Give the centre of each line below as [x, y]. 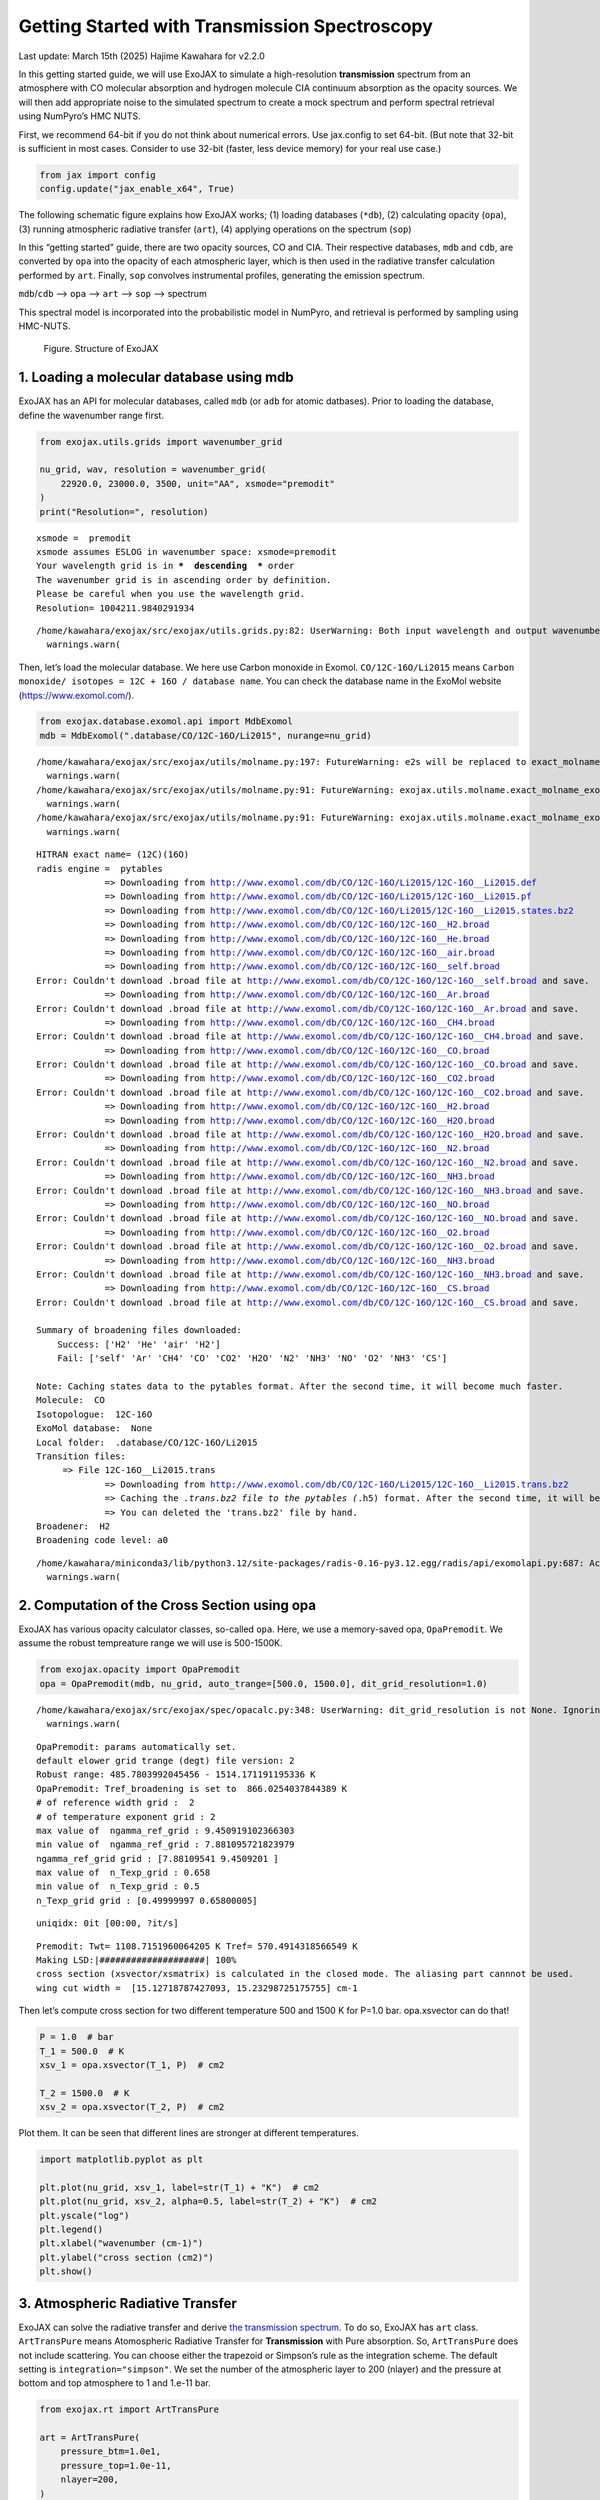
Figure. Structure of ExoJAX [101, 349]
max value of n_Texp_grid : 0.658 [123, 1873]
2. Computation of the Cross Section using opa [167, 1605]
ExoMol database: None [94, 1428]
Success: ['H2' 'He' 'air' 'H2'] [139, 1344]
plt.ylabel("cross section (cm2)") [126, 2257]
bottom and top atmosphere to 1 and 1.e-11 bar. [114, 2383]
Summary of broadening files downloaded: [139, 1330]
